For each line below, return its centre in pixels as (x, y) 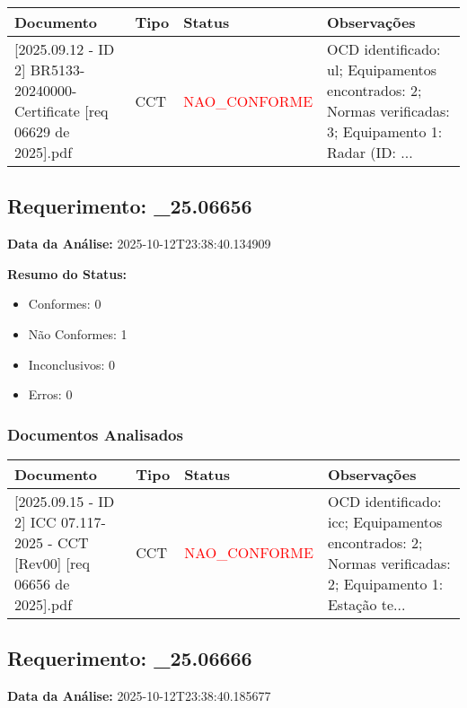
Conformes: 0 (65, 304)
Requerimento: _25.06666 (130, 658)
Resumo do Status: (67, 273)
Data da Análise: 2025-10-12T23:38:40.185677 (139, 696)
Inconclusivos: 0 (72, 364)
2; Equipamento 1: (385, 583)
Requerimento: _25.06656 (130, 206)
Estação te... (366, 604)
